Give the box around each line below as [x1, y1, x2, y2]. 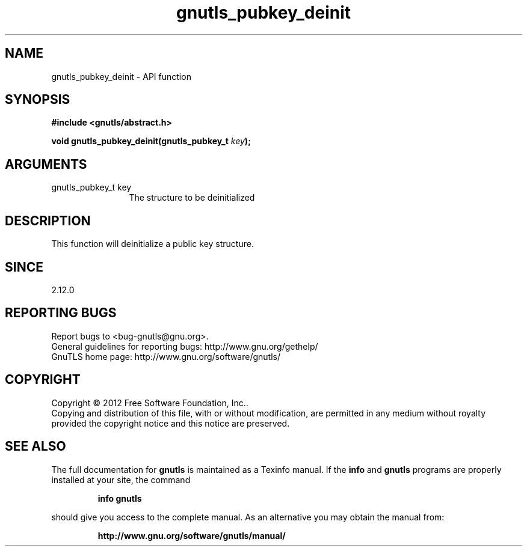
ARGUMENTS [5, 156, 87, 172]
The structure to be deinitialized [129, 192, 255, 203]
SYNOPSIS [5, 92, 70, 108]
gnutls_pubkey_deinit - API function [51, 71, 191, 82]
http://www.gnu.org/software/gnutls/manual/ [97, 530, 286, 541]
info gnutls [97, 493, 142, 504]
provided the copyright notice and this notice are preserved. [51, 418, 290, 428]
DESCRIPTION [5, 213, 91, 228]
